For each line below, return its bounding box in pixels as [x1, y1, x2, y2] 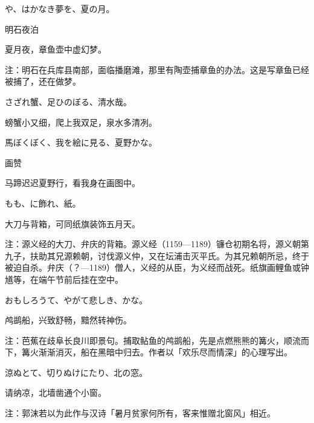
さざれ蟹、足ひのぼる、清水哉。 [5, 95, 132, 108]
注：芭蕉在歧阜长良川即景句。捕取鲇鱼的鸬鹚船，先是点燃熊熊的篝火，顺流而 [5, 334, 309, 346]
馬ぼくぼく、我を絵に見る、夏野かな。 [5, 136, 157, 149]
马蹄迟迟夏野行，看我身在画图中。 [5, 176, 140, 189]
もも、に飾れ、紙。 [5, 196, 81, 209]
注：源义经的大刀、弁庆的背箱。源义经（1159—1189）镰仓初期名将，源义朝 [5, 237, 301, 250]
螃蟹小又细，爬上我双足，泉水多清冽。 [5, 115, 157, 128]
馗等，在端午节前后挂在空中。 [5, 273, 123, 285]
